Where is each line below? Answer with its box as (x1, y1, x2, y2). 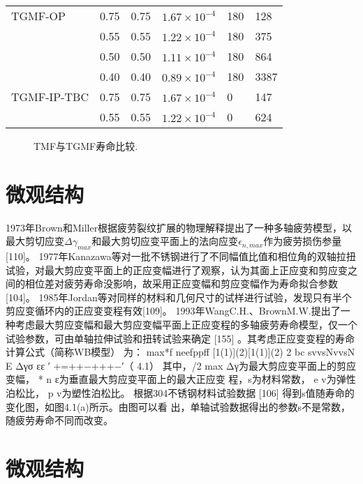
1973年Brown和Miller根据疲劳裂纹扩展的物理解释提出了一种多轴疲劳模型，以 (6, 220, 353, 234)
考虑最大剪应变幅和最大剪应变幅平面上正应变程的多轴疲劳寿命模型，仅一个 (15, 317, 357, 332)
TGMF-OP (11, 8, 66, 24)
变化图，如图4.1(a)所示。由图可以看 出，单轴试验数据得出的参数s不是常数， (6, 399, 350, 414)
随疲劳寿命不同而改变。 (6, 413, 113, 428)
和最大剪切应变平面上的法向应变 (91, 234, 239, 248)
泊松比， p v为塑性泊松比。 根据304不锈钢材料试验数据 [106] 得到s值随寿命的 (6, 386, 355, 400)
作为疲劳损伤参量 (263, 234, 342, 248)
